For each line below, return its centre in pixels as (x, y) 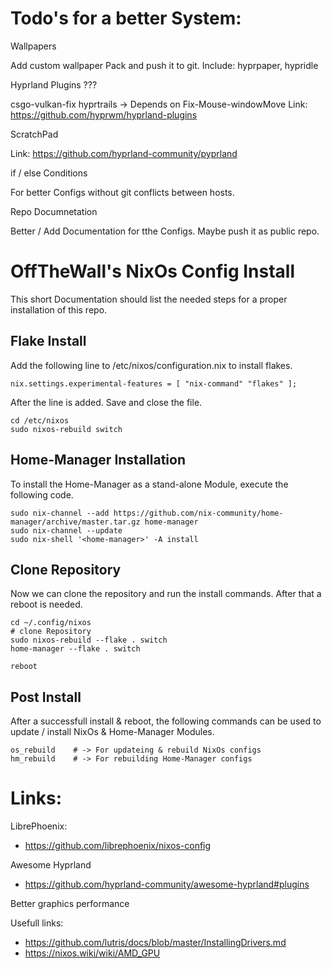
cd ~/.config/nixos (51, 623)
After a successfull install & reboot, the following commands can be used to (166, 721)
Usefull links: (37, 923)
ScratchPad (34, 134)
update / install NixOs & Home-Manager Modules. (112, 732)
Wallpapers (33, 46)
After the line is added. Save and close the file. (106, 402)
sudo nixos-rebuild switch (66, 429)
